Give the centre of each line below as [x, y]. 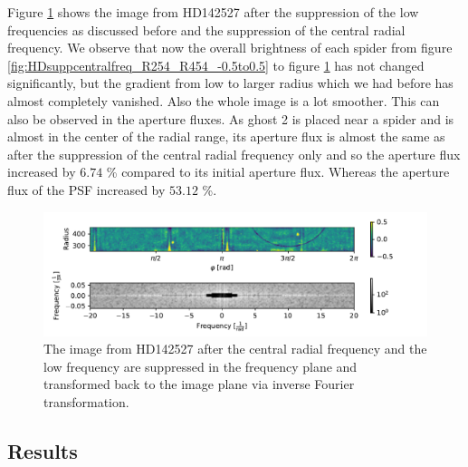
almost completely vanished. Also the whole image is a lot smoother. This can [224, 100]
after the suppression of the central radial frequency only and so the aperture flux [234, 154]
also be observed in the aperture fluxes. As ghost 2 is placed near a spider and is [231, 118]
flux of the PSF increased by [86, 189]
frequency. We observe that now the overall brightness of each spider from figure [230, 48]
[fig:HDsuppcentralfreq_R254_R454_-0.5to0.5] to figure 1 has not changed [216, 65]
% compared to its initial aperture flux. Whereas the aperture [278, 172]
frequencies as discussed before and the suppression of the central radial [206, 29]
